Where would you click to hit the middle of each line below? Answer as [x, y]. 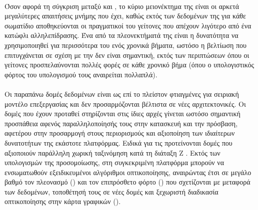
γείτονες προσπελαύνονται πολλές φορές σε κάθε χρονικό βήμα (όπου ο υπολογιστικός [129, 65]
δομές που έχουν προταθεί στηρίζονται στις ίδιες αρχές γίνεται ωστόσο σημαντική [122, 113]
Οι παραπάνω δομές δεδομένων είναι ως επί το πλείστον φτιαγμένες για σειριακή [122, 94]
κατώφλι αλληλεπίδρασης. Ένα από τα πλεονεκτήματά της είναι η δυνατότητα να [121, 35]
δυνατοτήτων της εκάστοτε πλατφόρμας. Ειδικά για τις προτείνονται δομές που [118, 142]
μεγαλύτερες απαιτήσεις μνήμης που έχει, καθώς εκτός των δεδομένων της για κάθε [125, 16]
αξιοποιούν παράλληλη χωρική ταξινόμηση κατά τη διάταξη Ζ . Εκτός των [112, 152]
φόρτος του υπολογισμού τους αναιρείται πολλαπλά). [81, 74]
